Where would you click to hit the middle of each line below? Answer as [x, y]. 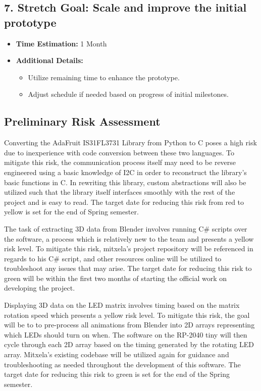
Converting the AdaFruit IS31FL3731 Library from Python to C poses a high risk [130, 143]
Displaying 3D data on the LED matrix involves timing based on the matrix [122, 305]
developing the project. [40, 288]
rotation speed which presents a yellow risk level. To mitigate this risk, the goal [127, 315]
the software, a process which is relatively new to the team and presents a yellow [129, 238]
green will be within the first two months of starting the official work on [115, 278]
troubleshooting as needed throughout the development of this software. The [122, 364]
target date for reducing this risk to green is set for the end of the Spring [117, 374]
